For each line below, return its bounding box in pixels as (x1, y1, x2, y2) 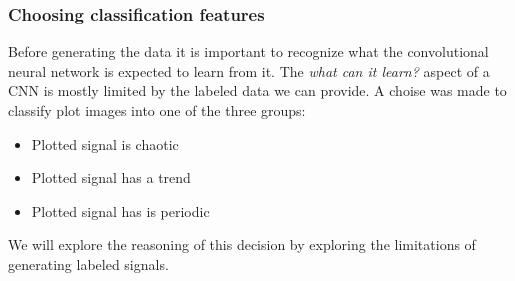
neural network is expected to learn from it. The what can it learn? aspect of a (8, 60, 490, 81)
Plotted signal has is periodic (31, 200, 210, 221)
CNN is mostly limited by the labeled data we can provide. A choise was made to (8, 80, 507, 101)
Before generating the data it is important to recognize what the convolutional (8, 41, 489, 62)
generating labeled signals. (8, 253, 169, 274)
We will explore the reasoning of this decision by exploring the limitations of (8, 234, 476, 255)
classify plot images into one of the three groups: (8, 100, 306, 120)
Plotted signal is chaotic (31, 133, 179, 154)
